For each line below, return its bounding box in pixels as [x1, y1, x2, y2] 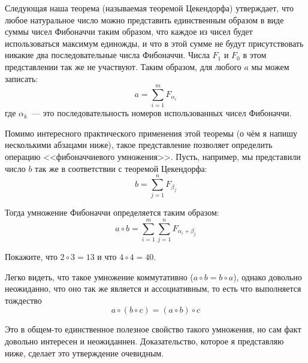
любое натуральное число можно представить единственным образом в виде [5, 13, 284, 26]
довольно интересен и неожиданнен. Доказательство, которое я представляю [5, 335, 284, 347]
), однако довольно [233, 270, 302, 283]
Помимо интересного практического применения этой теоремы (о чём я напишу [5, 126, 297, 139]
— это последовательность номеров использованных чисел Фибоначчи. [31, 107, 292, 119]
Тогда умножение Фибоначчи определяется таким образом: [5, 206, 219, 219]
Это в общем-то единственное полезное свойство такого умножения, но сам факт [5, 323, 301, 335]
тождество [5, 294, 42, 306]
